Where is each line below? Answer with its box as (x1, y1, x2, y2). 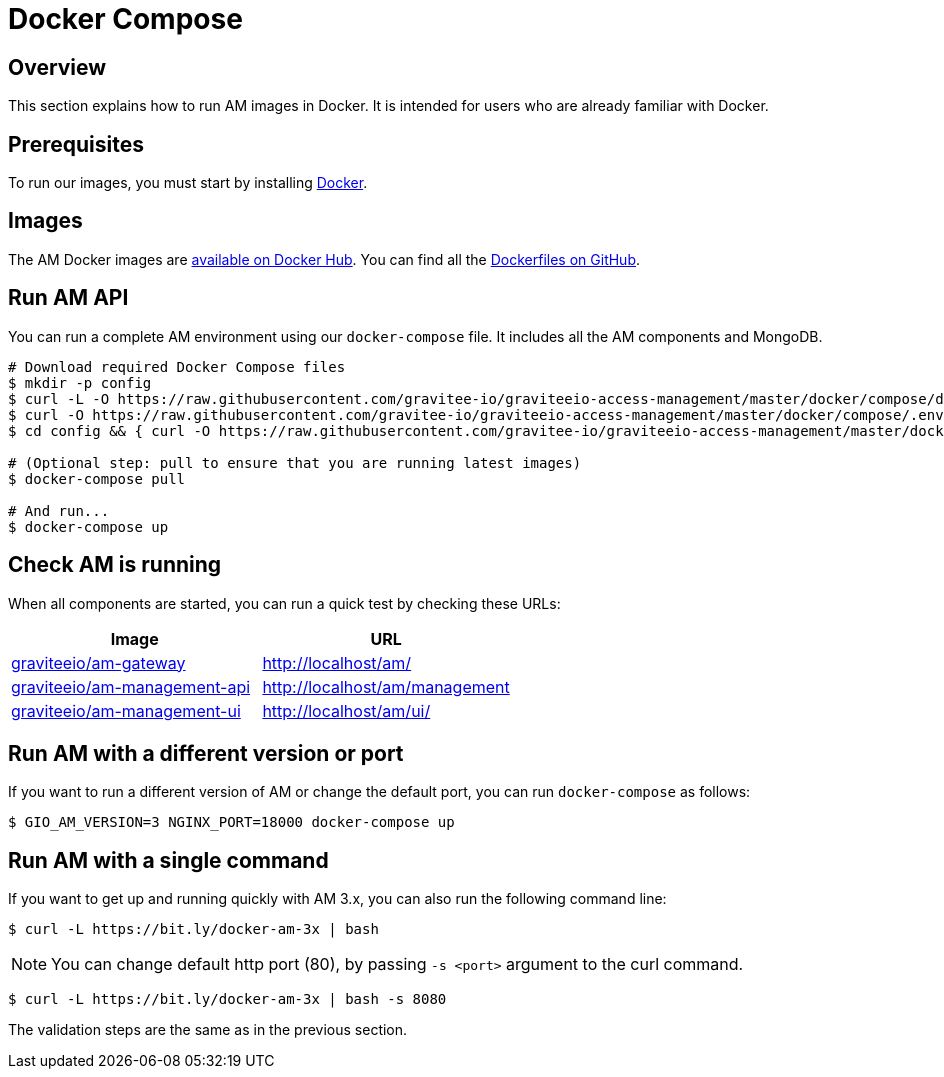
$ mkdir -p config (8, 374, 152, 391)
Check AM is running (8, 552, 222, 578)
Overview (8, 54, 107, 80)
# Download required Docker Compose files (8, 358, 346, 375)
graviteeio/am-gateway (11, 652, 186, 673)
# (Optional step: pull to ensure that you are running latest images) (8, 454, 582, 471)
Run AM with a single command (8, 847, 329, 873)
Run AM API (8, 285, 129, 311)
